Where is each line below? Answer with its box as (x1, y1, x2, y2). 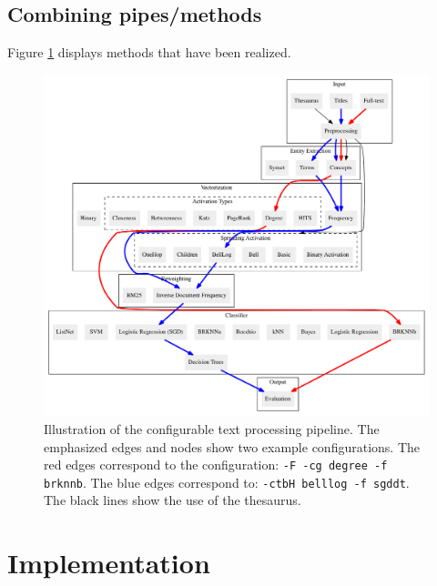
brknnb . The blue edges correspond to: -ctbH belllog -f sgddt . (44, 472, 410, 491)
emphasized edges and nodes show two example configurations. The (44, 437, 420, 456)
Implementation (7, 544, 210, 581)
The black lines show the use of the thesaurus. (44, 490, 301, 510)
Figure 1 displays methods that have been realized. (7, 43, 291, 62)
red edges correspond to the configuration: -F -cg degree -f (44, 455, 388, 474)
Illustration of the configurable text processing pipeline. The (44, 419, 380, 438)
